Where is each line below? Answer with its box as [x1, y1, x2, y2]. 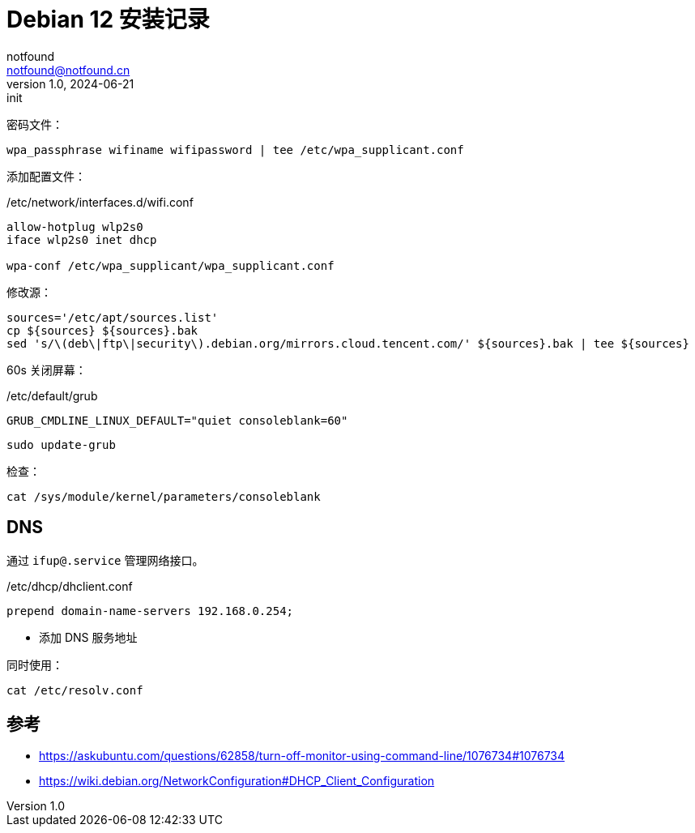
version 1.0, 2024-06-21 [6, 76, 134, 91]
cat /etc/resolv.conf [6, 683, 143, 697]
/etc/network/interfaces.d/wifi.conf [6, 194, 194, 209]
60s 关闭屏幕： [6, 362, 87, 377]
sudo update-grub [6, 438, 116, 451]
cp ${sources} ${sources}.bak [6, 323, 198, 337]
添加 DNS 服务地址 [39, 630, 138, 644]
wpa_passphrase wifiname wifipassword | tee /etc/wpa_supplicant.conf [6, 143, 464, 156]
